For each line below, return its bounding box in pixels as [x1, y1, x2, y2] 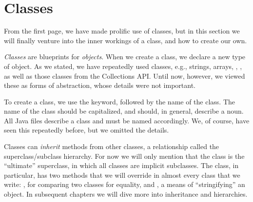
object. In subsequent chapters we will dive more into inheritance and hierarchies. [4, 189, 248, 199]
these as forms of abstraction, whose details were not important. [4, 80, 195, 90]
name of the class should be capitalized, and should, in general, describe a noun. [4, 106, 244, 116]
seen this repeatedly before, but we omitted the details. [4, 125, 169, 135]
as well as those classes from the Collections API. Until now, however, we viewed [4, 70, 245, 81]
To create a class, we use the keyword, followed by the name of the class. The [4, 96, 235, 106]
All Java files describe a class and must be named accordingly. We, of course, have [4, 115, 250, 125]
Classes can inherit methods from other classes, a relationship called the [4, 141, 219, 151]
